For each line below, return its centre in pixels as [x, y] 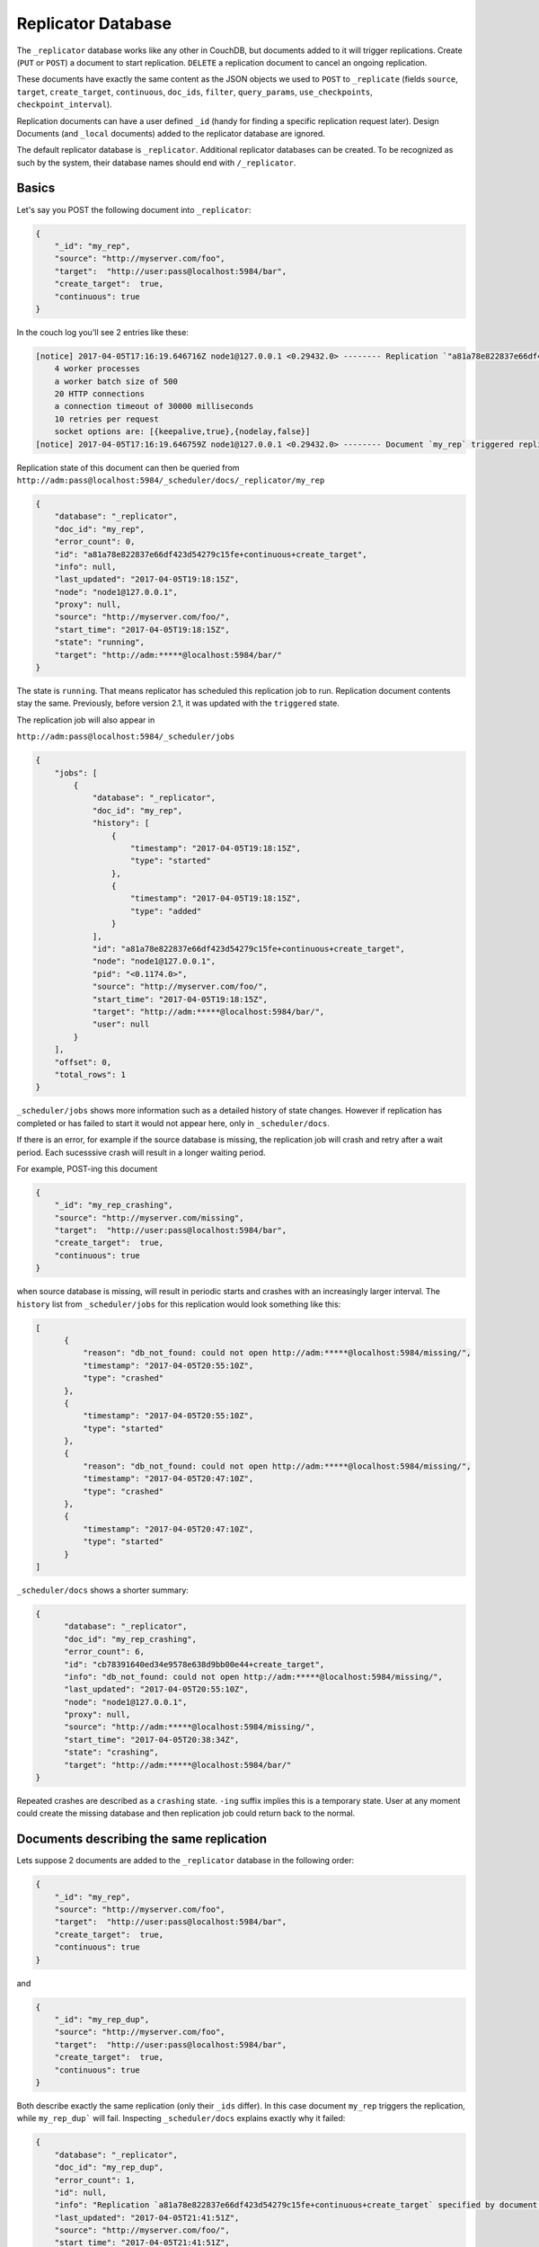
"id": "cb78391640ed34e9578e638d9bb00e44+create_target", [194, 1664]
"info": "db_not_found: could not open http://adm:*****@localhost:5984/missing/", [254, 1677]
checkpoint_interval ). [64, 104]
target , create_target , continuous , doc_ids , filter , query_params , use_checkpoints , [194, 92]
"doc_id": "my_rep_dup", [109, 2167]
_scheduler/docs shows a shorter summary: [102, 1590]
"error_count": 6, [105, 1652]
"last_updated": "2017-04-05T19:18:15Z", [147, 579]
